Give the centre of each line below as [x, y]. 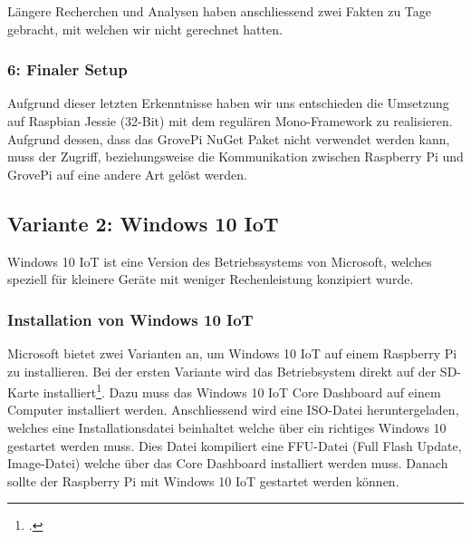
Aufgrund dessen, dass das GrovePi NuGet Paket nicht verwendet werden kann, [229, 138]
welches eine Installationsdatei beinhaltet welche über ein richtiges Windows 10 [227, 428]
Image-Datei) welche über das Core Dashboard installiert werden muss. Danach [228, 463]
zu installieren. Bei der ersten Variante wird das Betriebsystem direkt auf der [222, 371]
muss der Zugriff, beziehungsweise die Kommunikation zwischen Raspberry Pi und [235, 157]
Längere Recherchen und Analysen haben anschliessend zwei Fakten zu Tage [219, 11]
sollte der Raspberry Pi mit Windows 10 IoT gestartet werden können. [203, 480]
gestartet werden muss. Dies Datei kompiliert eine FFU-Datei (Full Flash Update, [235, 445]
